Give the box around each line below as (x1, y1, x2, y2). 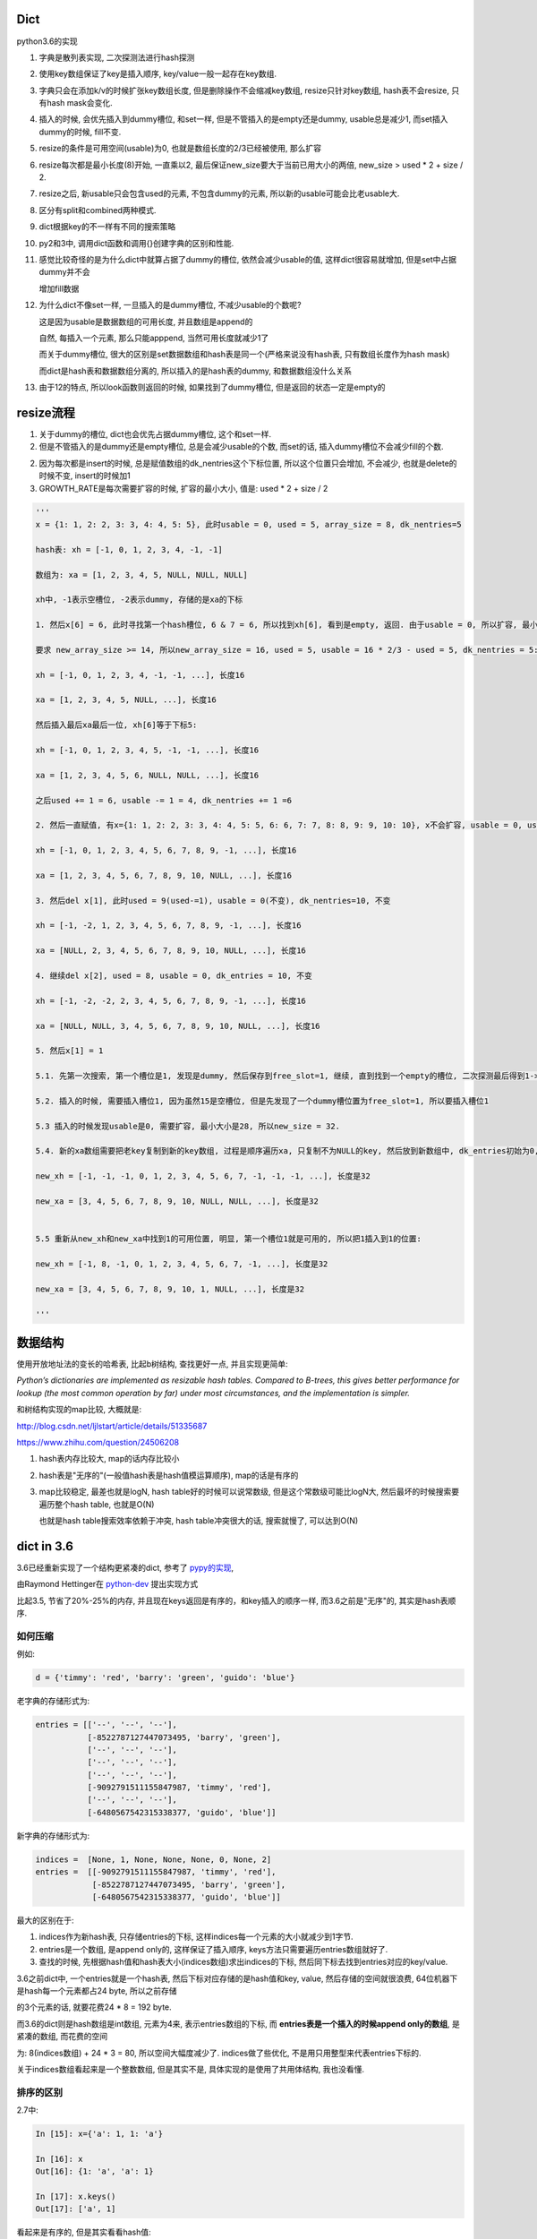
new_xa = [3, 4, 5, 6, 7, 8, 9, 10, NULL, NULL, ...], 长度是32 (35, 1197, 320, 1206)
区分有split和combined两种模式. (38, 204, 157, 215)
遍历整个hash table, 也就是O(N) (38, 1498, 155, 1509)
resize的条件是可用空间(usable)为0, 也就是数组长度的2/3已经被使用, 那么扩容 (38, 143, 322, 154)
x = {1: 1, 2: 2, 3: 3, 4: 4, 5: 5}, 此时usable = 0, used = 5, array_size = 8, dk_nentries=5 (35, 519, 462, 529)
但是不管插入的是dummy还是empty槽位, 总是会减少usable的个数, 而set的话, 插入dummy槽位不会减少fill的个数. (38, 442, 444, 452)
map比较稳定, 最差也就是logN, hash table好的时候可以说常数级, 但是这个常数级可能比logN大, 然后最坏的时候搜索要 (38, 1487, 460, 1497)
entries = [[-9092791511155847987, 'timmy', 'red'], (35, 1867, 277, 1877)
